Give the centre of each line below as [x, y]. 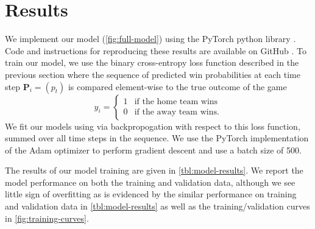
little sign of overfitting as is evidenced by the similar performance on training [151, 194]
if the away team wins [175, 112]
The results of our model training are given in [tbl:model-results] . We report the [154, 170]
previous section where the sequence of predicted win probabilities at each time [153, 74]
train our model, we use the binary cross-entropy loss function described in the [152, 62]
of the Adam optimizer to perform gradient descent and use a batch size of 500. [153, 150]
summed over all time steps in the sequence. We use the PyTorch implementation [157, 138]
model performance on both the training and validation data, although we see [150, 182]
